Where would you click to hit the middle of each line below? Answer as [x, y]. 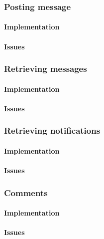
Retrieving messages [46, 69]
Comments [26, 192]
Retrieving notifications [52, 130]
